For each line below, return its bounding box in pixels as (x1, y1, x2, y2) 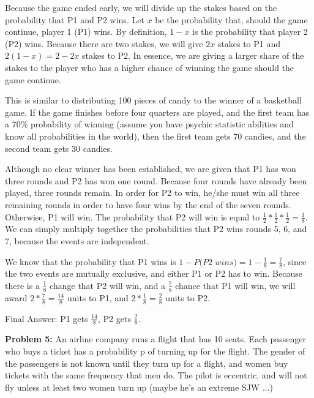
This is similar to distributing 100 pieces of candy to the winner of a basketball (5, 94, 302, 107)
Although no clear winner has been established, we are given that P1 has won (5, 162, 296, 175)
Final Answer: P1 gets (5, 312, 88, 325)
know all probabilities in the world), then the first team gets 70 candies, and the (5, 129, 306, 142)
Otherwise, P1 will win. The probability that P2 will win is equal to (5, 210, 260, 223)
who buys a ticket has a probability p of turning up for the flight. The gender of (5, 345, 305, 358)
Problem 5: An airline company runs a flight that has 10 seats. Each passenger (5, 332, 306, 345)
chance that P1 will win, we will (175, 279, 296, 291)
